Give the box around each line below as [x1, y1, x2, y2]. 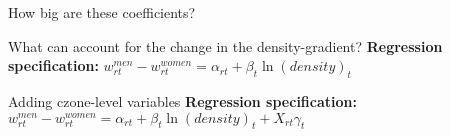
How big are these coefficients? [8, 2, 196, 22]
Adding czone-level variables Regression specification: [8, 90, 357, 111]
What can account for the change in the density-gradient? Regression [8, 35, 443, 56]
